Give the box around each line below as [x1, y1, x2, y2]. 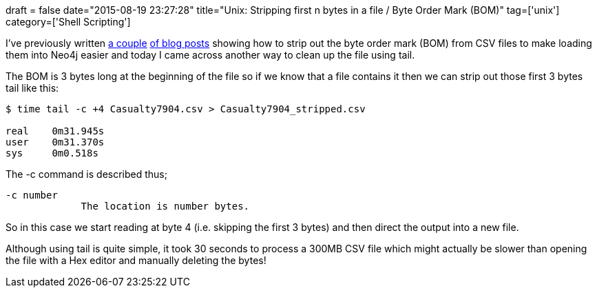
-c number [6, 190, 58, 201]
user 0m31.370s [6, 137, 105, 148]
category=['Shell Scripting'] [6, 16, 131, 28]
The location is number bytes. [81, 201, 250, 212]
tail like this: [6, 82, 59, 94]
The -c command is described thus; [6, 168, 167, 180]
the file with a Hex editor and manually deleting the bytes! [6, 254, 266, 266]
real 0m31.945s [6, 125, 105, 137]
